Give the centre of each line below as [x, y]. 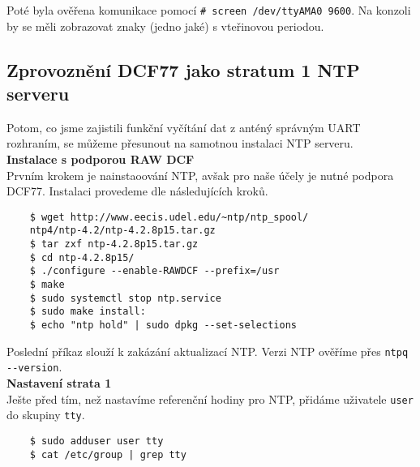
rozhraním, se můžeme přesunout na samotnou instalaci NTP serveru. [180, 143]
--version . [34, 367]
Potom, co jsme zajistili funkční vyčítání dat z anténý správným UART [184, 127]
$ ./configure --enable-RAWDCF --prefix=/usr [154, 271]
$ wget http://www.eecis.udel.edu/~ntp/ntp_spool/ [169, 217]
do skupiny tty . [46, 415]
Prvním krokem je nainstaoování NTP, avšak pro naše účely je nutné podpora [200, 175]
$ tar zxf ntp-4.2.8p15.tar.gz [114, 244]
